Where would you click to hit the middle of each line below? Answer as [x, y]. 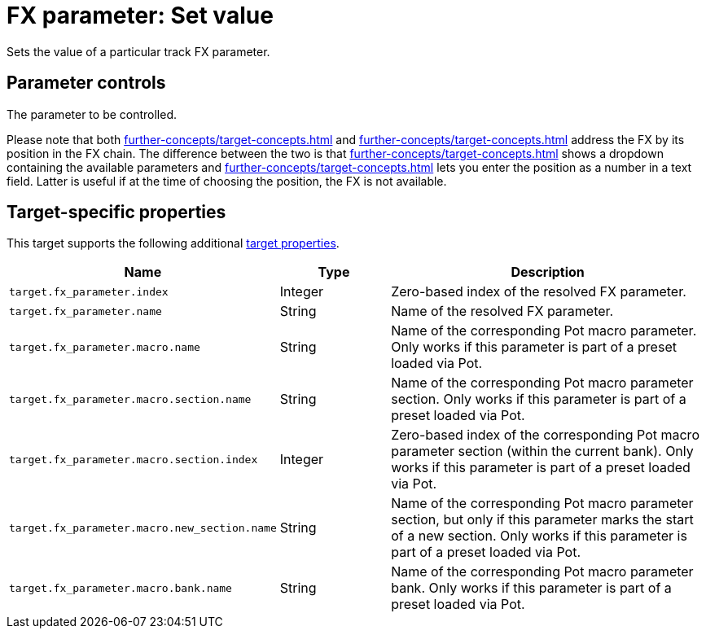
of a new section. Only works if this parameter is [539, 536]
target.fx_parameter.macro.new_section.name [143, 528]
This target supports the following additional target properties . [173, 243]
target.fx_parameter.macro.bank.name [121, 588]
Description [548, 272]
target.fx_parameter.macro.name [105, 347]
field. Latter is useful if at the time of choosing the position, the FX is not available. [227, 181]
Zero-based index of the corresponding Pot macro [545, 435]
